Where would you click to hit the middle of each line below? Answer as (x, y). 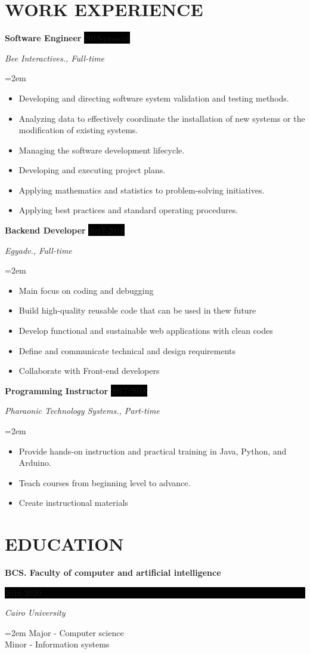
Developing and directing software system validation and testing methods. (154, 98)
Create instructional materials (73, 503)
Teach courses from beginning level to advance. (105, 482)
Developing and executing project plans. (92, 170)
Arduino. (35, 463)
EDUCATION (64, 544)
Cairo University (35, 612)
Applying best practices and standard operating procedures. (128, 210)
